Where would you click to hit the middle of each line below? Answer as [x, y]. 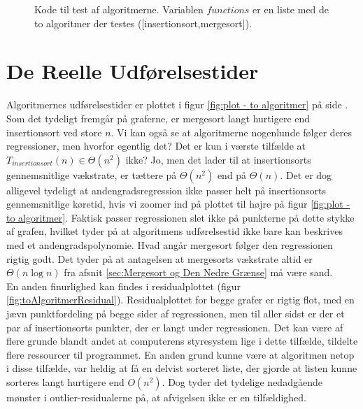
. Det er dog [306, 174]
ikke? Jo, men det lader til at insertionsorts [218, 159]
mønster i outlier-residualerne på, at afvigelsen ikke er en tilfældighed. [157, 397]
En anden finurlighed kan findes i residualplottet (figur [123, 286]
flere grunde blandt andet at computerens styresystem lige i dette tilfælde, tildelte [182, 341]
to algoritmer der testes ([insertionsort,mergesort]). [143, 23]
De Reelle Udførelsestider [133, 71]
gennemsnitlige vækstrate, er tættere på [92, 174]
